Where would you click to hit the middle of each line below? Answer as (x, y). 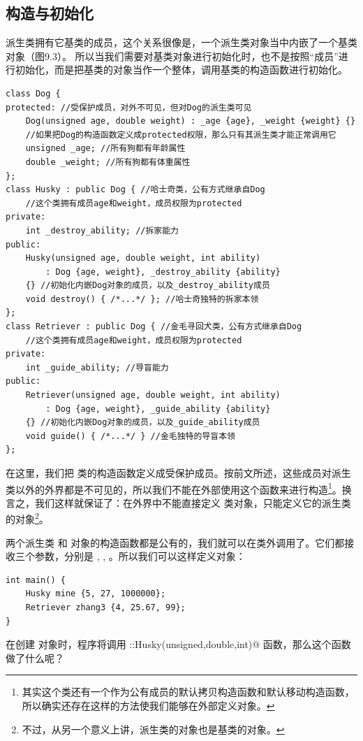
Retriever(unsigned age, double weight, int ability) (153, 395)
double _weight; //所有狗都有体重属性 (108, 162)
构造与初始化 (50, 13)
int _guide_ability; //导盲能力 (97, 367)
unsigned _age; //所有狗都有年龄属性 (105, 149)
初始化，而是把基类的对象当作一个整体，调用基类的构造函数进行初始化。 (181, 70)
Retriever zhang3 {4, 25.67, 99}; (105, 608)
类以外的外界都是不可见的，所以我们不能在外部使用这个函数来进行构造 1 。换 (179, 488)
